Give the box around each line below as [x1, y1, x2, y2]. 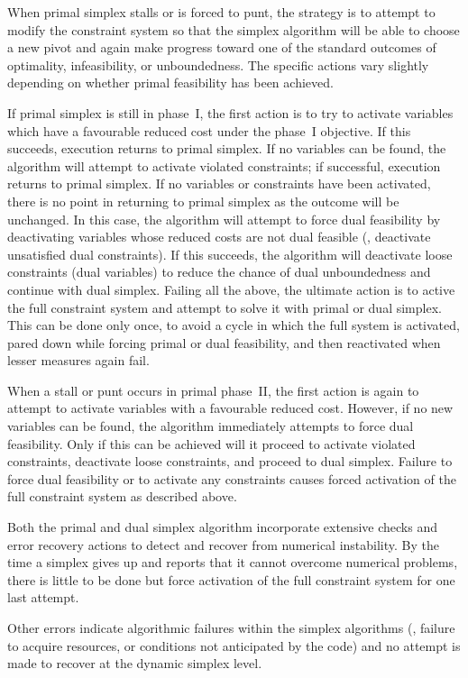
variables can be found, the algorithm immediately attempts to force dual [7, 417, 414, 435]
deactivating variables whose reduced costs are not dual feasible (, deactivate [7, 227, 431, 246]
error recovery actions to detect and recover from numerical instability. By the [7, 535, 440, 554]
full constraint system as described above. [7, 487, 237, 506]
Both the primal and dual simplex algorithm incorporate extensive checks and [7, 518, 437, 536]
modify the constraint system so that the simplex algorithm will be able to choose [7, 20, 460, 39]
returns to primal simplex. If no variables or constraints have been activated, [7, 174, 431, 193]
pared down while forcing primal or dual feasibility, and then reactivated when [7, 333, 441, 352]
